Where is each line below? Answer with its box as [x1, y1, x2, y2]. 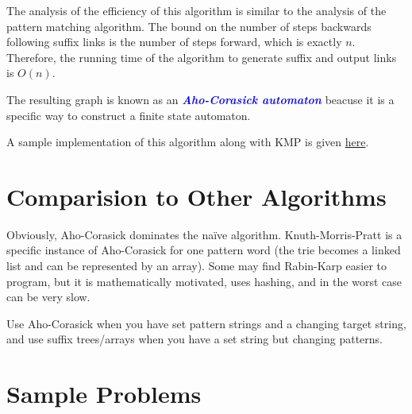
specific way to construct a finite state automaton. [6, 106, 251, 123]
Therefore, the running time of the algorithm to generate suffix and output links [6, 48, 397, 65]
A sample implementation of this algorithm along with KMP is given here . [6, 133, 369, 150]
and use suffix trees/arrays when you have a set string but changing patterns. [6, 331, 383, 347]
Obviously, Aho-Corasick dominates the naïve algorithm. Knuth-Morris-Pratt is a [6, 226, 402, 242]
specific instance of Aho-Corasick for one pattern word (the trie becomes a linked [6, 242, 401, 258]
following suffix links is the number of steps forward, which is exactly [6, 33, 342, 50]
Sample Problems [6, 377, 202, 410]
